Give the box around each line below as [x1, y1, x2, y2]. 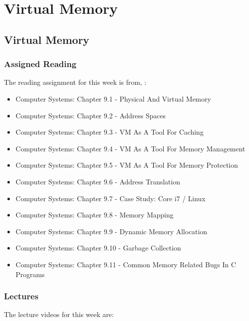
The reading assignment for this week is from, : [4, 77, 146, 87]
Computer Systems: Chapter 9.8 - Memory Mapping [15, 210, 174, 220]
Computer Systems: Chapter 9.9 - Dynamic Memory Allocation [15, 226, 207, 236]
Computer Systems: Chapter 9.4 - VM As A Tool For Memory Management [15, 143, 246, 153]
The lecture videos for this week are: [4, 309, 114, 320]
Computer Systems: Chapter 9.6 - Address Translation [15, 176, 180, 186]
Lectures [4, 290, 38, 302]
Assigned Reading [4, 58, 76, 70]
